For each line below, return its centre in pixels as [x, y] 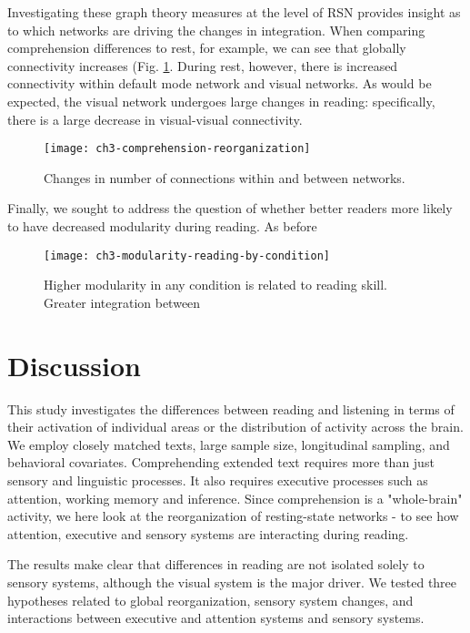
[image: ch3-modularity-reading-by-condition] [187, 255]
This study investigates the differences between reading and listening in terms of [231, 408]
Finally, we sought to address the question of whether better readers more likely [230, 208]
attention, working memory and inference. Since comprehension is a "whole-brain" [235, 498]
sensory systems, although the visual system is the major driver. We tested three [232, 582]
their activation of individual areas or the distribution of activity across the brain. [235, 427]
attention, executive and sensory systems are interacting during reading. [208, 533]
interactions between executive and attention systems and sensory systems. [216, 618]
